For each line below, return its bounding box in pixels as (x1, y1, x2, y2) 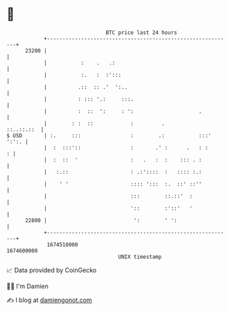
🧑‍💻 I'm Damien (6, 282, 49, 290)
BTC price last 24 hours (105, 29, 177, 36)
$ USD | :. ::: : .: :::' (6, 132, 212, 139)
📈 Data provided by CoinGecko (6, 266, 97, 274)
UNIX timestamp (118, 253, 162, 260)
